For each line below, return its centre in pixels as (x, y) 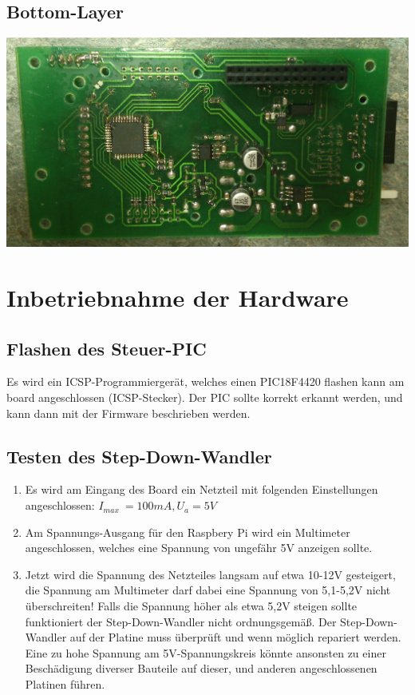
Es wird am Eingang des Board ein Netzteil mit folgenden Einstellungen (202, 489)
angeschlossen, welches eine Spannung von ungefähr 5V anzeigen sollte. (199, 548)
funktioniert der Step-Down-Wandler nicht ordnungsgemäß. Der (181, 621)
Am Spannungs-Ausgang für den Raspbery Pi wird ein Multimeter (188, 532)
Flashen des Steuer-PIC (107, 348)
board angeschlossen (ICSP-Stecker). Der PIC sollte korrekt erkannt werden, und (205, 397)
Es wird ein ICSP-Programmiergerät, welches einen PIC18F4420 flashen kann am (206, 381)
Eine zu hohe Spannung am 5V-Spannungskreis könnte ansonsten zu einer (206, 652)
